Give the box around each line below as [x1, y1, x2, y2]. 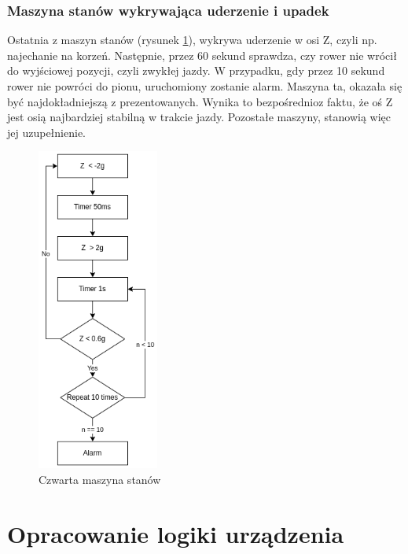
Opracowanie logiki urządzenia [7, 517, 344, 549]
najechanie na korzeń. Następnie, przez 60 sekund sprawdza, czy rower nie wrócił [7, 46, 397, 63]
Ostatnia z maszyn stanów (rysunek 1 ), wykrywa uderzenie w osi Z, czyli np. [7, 31, 377, 48]
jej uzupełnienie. [7, 124, 86, 140]
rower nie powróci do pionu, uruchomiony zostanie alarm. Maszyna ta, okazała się [7, 78, 402, 94]
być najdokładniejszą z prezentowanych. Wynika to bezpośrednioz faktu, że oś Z [7, 93, 393, 109]
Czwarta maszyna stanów [39, 471, 161, 487]
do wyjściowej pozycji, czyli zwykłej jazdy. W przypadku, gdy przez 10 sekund [7, 62, 385, 79]
